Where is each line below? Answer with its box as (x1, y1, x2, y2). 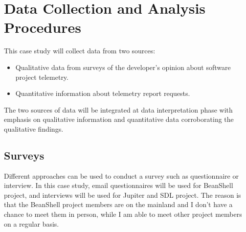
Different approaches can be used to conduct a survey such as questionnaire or (4, 170, 239, 181)
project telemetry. (15, 71, 68, 82)
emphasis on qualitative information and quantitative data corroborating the (4, 114, 234, 124)
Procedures (4, 17, 81, 37)
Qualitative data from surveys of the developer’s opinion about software (15, 62, 231, 72)
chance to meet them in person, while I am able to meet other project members (4, 209, 242, 219)
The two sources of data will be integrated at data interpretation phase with (4, 104, 233, 115)
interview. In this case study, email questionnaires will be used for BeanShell (4, 180, 233, 190)
